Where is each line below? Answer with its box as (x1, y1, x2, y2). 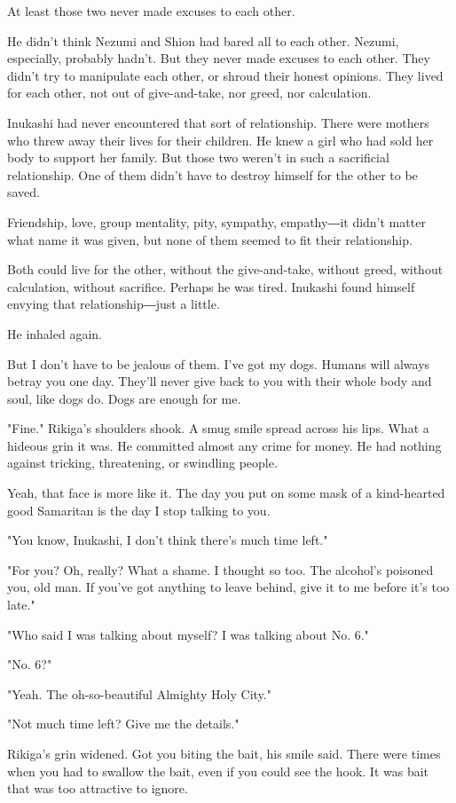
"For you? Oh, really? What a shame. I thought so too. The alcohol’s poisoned (7, 560, 434, 579)
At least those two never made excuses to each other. (7, 2, 295, 20)
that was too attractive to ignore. (7, 779, 188, 798)
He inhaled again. (7, 324, 102, 342)
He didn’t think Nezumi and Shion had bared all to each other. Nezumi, (7, 31, 399, 50)
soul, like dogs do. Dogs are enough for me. (7, 389, 241, 407)
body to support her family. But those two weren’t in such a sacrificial (7, 148, 389, 167)
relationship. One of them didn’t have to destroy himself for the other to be (7, 165, 418, 184)
